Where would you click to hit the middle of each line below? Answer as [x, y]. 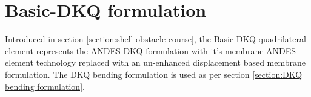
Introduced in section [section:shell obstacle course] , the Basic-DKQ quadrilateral [155, 39]
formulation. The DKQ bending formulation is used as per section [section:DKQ [154, 74]
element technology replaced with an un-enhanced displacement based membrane [155, 62]
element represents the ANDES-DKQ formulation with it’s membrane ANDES [151, 50]
